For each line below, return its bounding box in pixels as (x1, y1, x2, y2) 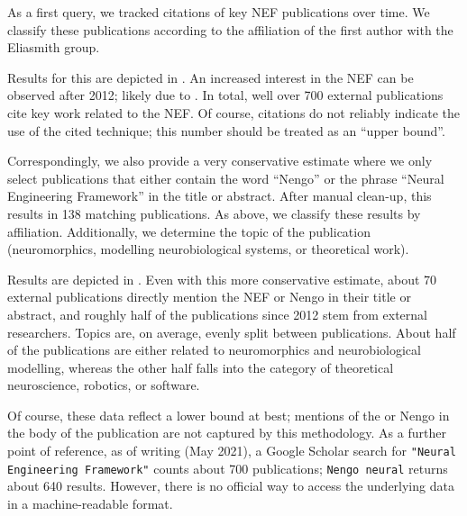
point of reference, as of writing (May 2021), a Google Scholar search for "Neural (7, 441, 456, 460)
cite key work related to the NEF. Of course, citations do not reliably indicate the (7, 103, 460, 122)
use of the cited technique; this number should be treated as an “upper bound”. (7, 121, 445, 140)
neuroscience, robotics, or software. (7, 376, 200, 394)
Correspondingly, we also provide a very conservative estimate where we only (7, 151, 433, 170)
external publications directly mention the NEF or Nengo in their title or (7, 287, 411, 306)
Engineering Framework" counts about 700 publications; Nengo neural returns (7, 458, 448, 477)
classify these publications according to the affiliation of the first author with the (7, 20, 453, 39)
